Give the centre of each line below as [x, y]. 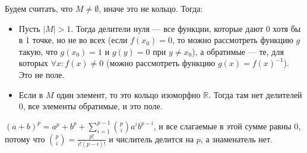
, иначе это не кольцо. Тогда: [151, 8]
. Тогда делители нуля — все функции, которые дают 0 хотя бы [186, 28]
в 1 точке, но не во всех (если [73, 40]
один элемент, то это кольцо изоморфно [129, 94]
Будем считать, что [39, 8]
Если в [31, 94]
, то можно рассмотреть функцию [232, 40]
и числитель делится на [151, 139]
